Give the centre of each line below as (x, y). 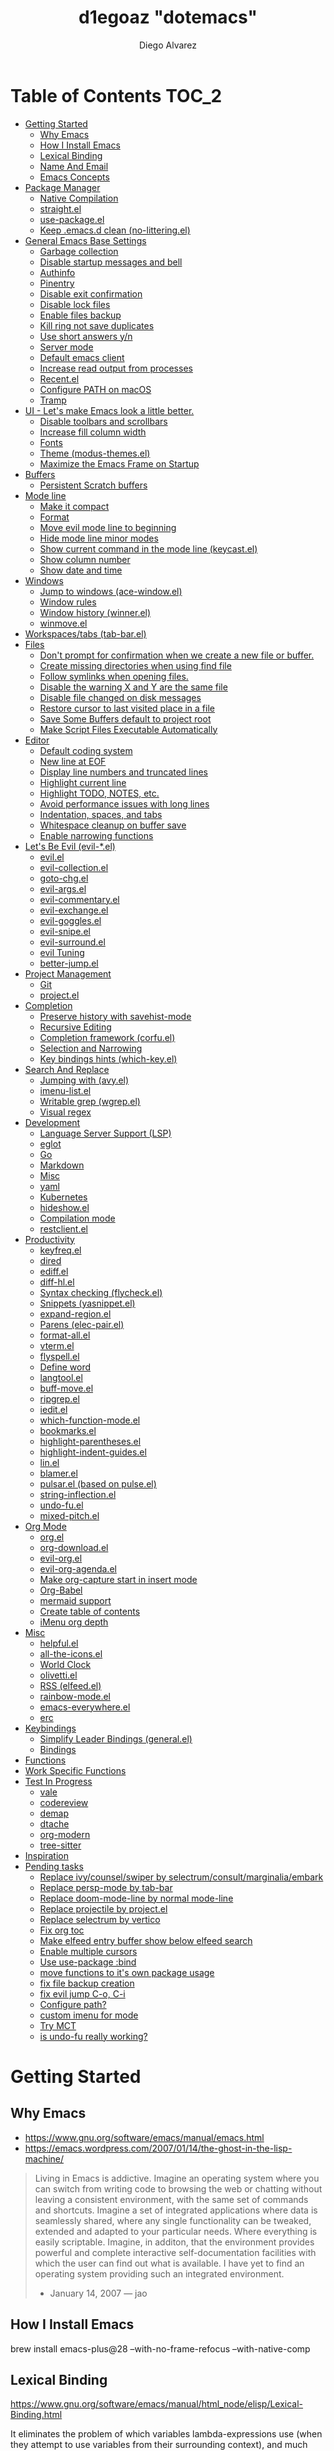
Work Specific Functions (75, 1770)
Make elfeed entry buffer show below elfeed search (146, 1940)
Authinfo (57, 272)
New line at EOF (73, 761)
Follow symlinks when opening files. (114, 676)
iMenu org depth (74, 1622)
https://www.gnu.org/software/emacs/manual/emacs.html (144, 2137)
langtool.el (61, 1377)
